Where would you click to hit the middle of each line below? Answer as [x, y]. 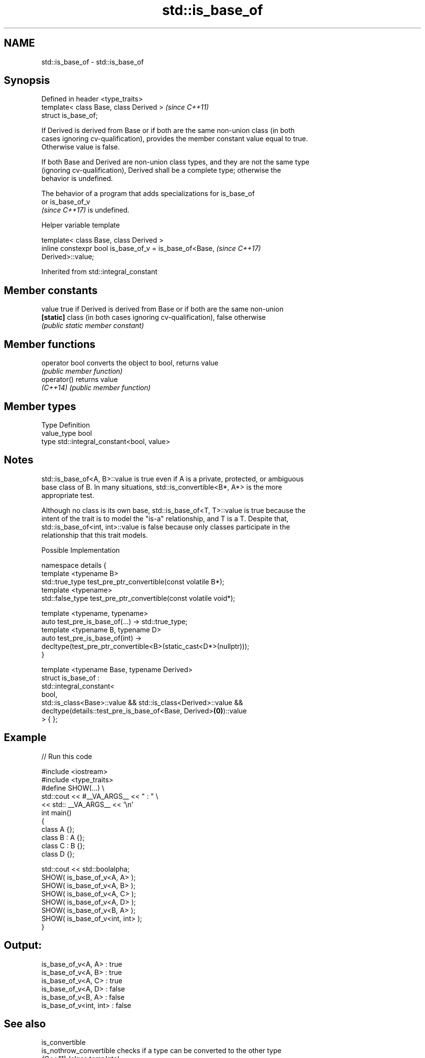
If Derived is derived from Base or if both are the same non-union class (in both [168, 131]
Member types [40, 406]
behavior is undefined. [77, 179]
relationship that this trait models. [95, 535]
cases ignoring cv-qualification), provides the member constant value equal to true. [175, 139]
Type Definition [66, 425]
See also [25, 1024]
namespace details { [74, 565]
